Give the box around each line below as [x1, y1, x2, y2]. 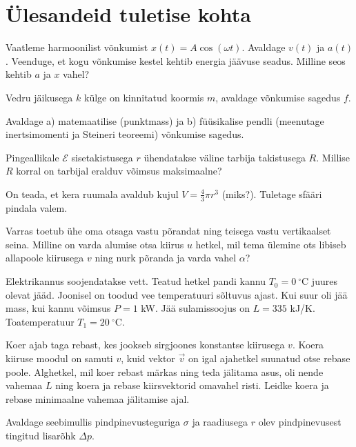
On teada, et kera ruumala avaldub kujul [6, 186, 179, 201]
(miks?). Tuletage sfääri [221, 186, 322, 201]
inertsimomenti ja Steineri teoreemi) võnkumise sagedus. [6, 127, 244, 141]
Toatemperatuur [6, 314, 75, 328]
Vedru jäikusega [6, 90, 73, 104]
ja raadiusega [192, 415, 248, 429]
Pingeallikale [6, 150, 59, 164]
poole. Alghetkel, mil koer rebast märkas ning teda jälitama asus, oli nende [6, 364, 324, 379]
